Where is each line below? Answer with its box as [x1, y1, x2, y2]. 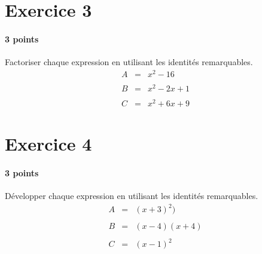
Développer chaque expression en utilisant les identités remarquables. [5, 189, 258, 202]
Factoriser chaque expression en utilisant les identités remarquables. [5, 56, 253, 68]
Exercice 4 [5, 131, 92, 156]
